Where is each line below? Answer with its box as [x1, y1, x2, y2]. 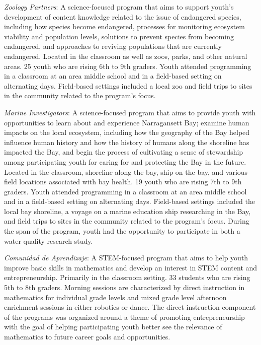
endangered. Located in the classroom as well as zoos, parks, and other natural [4, 50, 247, 61]
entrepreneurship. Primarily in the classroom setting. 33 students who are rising [4, 272, 250, 283]
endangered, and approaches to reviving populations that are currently [4, 41, 222, 51]
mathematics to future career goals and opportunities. [4, 331, 170, 341]
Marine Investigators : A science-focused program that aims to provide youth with [4, 107, 256, 117]
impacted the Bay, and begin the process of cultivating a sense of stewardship [4, 147, 243, 157]
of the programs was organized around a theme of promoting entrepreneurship [4, 311, 245, 322]
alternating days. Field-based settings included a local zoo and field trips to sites [4, 80, 252, 91]
